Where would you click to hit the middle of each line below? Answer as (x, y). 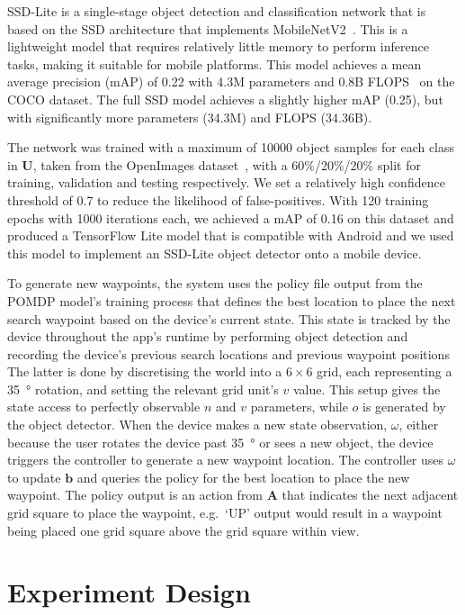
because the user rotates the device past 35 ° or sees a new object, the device (220, 442)
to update (34, 477)
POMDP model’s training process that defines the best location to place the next (232, 300)
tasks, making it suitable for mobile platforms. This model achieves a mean (215, 63)
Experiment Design (129, 592)
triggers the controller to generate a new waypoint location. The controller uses (226, 460)
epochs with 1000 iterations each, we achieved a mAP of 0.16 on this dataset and (231, 217)
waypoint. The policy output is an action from (135, 495)
